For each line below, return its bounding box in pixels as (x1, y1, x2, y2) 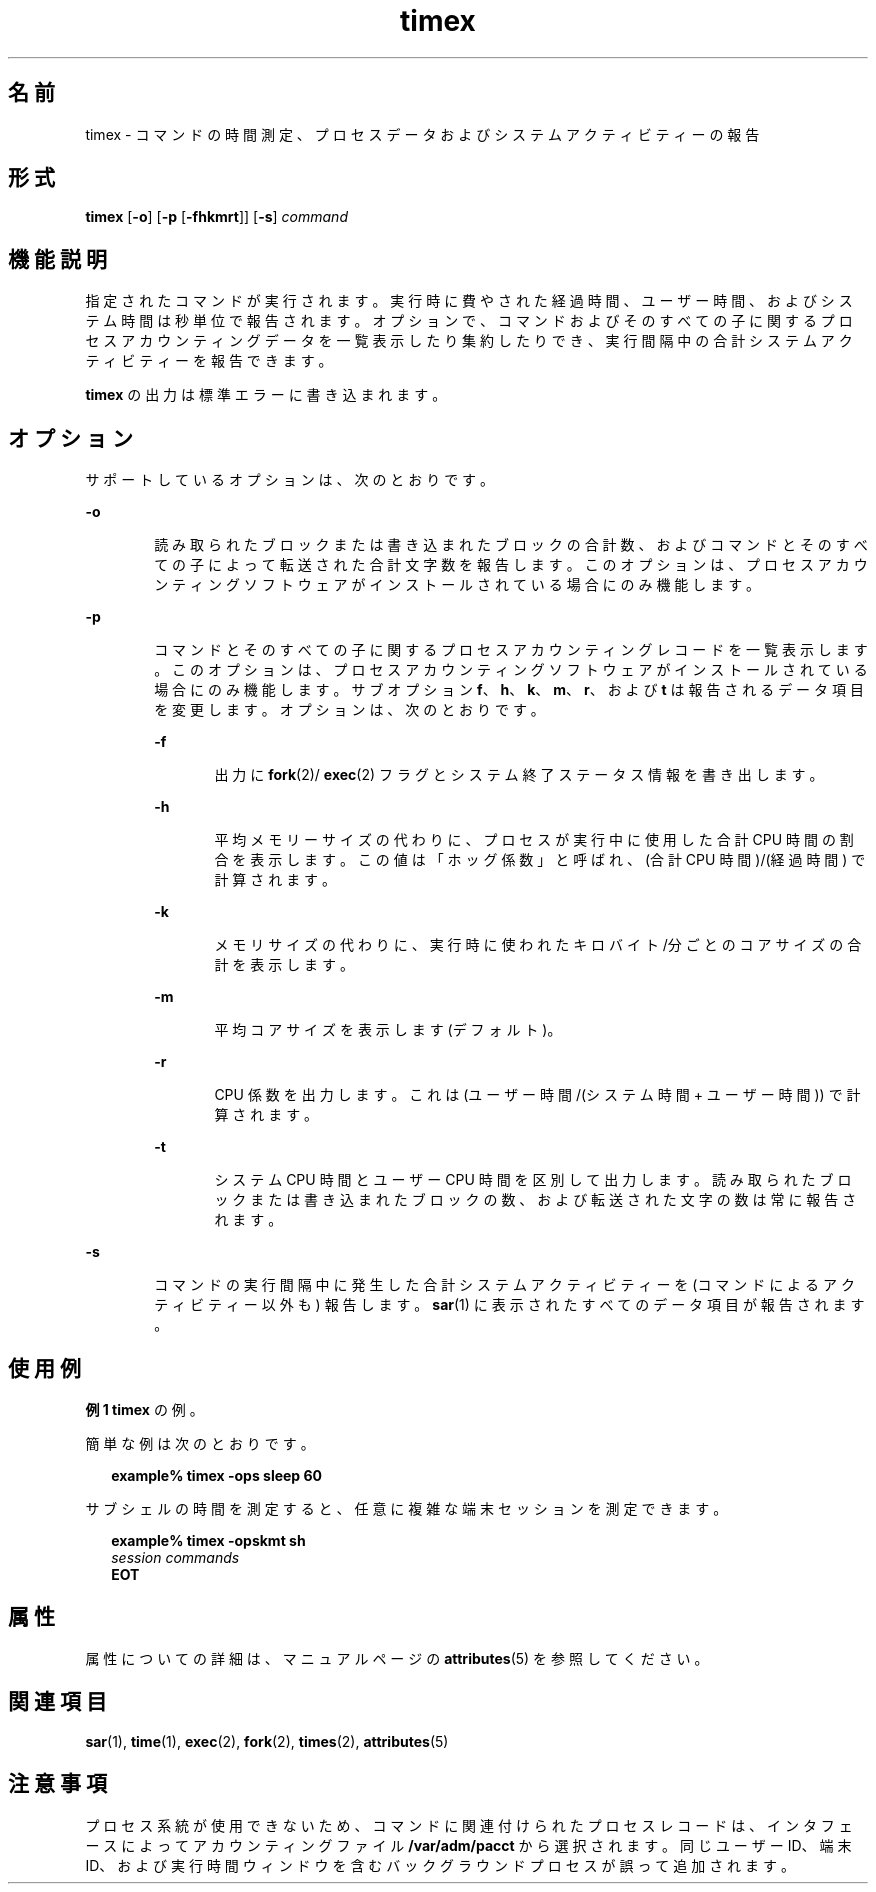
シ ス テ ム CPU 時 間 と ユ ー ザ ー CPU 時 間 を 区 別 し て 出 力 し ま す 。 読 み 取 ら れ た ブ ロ (214, 1171, 852, 1189)
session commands (111, 1548, 240, 1566)
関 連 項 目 (8, 1689, 107, 1715)
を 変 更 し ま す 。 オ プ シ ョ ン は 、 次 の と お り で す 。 (154, 701, 545, 719)
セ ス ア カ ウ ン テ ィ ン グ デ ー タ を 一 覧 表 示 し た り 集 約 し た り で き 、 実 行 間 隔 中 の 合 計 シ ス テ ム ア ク (85, 332, 853, 350)
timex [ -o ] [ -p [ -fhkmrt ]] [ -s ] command (85, 208, 348, 226)
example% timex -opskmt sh (111, 1531, 306, 1549)
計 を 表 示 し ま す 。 (214, 956, 354, 974)
